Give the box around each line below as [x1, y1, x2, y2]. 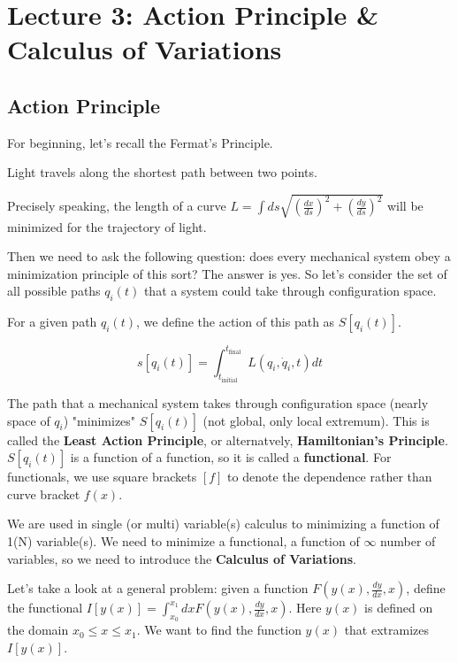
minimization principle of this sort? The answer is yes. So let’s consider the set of [7, 264, 447, 282]
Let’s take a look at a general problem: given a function [7, 579, 309, 597]
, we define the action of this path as [135, 312, 335, 331]
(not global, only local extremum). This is [202, 411, 430, 429]
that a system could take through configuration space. [143, 281, 437, 300]
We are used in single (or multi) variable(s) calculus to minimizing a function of [7, 514, 439, 533]
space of [7, 411, 50, 429]
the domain [7, 621, 69, 639]
